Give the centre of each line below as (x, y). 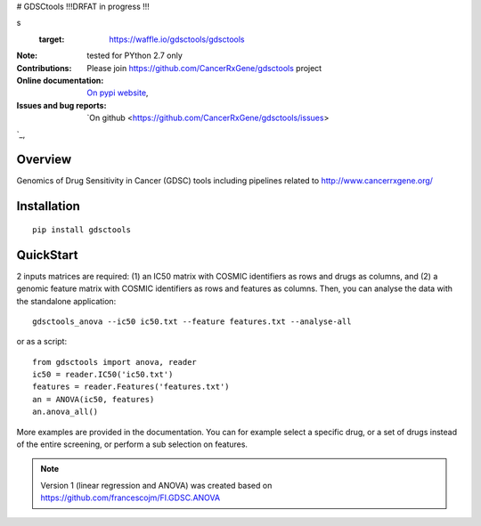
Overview (44, 160)
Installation (48, 206)
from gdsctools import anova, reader (115, 362)
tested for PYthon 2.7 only (135, 56)
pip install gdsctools (82, 230)
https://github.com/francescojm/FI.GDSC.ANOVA (130, 498)
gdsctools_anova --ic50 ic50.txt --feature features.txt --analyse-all (192, 321)
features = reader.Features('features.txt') (131, 387)
